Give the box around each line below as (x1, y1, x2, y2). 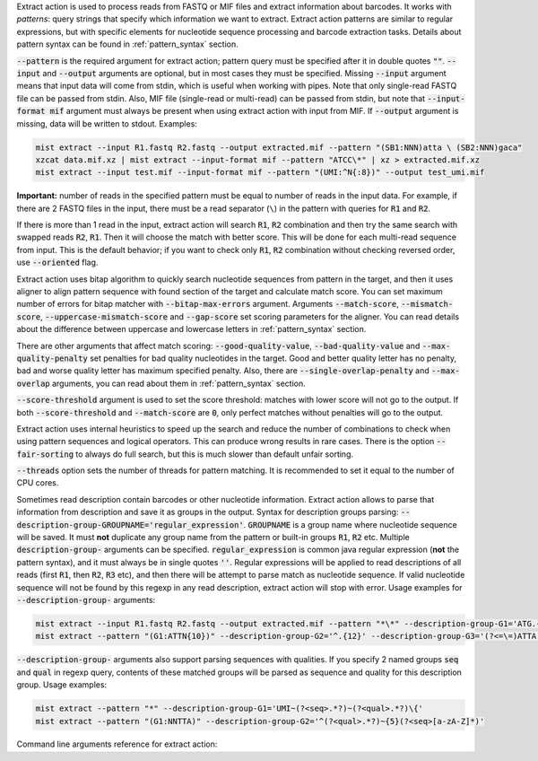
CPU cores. (16, 477, 59, 488)
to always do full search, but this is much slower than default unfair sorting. (75, 449, 354, 459)
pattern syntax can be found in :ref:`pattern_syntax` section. (16, 39, 239, 49)
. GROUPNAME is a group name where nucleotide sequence (243, 519, 457, 529)
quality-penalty (16, 353, 89, 363)
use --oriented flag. (16, 257, 99, 268)
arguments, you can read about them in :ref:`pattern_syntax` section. (51, 378, 307, 389)
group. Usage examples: (16, 679, 108, 690)
